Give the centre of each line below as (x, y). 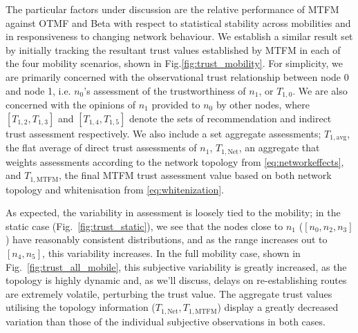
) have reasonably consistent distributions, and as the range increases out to (167, 239)
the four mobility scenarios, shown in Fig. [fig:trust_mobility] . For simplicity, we (174, 63)
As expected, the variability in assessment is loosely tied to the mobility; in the (173, 212)
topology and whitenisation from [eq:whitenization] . (115, 189)
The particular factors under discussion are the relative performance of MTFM (172, 9)
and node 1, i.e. (38, 90)
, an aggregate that (279, 148)
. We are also (320, 90)
